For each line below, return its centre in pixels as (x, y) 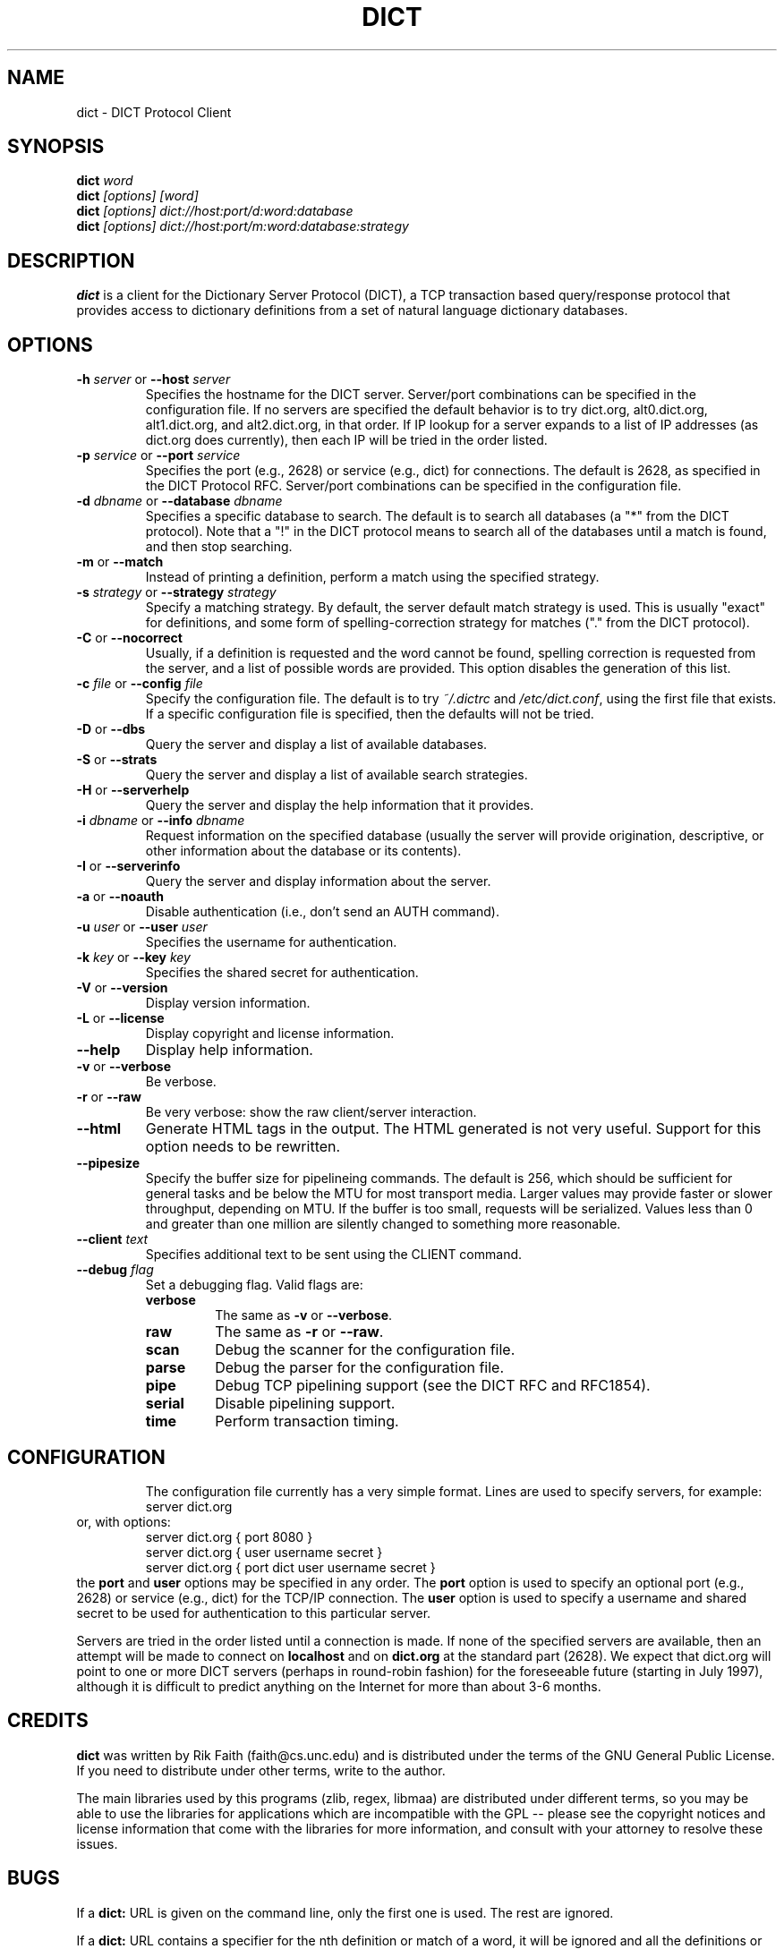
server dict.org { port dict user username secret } (290, 1567)
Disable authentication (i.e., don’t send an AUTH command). (322, 912)
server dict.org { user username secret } (264, 1552)
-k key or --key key (133, 957)
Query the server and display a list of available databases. (316, 745)
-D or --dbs (111, 729)
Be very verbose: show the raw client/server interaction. (311, 1112)
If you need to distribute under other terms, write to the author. (261, 1770)
